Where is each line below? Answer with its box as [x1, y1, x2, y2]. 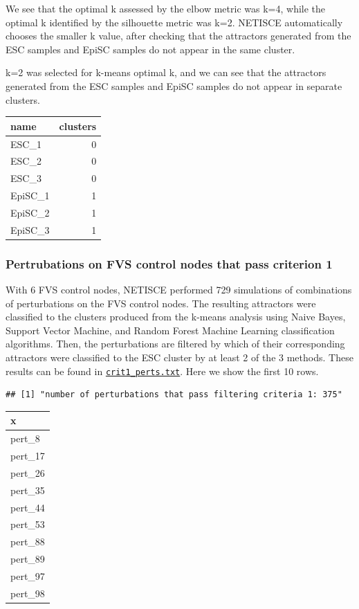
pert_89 [10, 552, 45, 566]
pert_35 [10, 482, 45, 497]
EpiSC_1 [10, 188, 50, 203]
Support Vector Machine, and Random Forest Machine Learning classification [6, 322, 335, 337]
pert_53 [10, 517, 45, 531]
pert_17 [10, 448, 45, 463]
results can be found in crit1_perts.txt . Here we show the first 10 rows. [6, 363, 319, 378]
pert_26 [10, 465, 45, 480]
